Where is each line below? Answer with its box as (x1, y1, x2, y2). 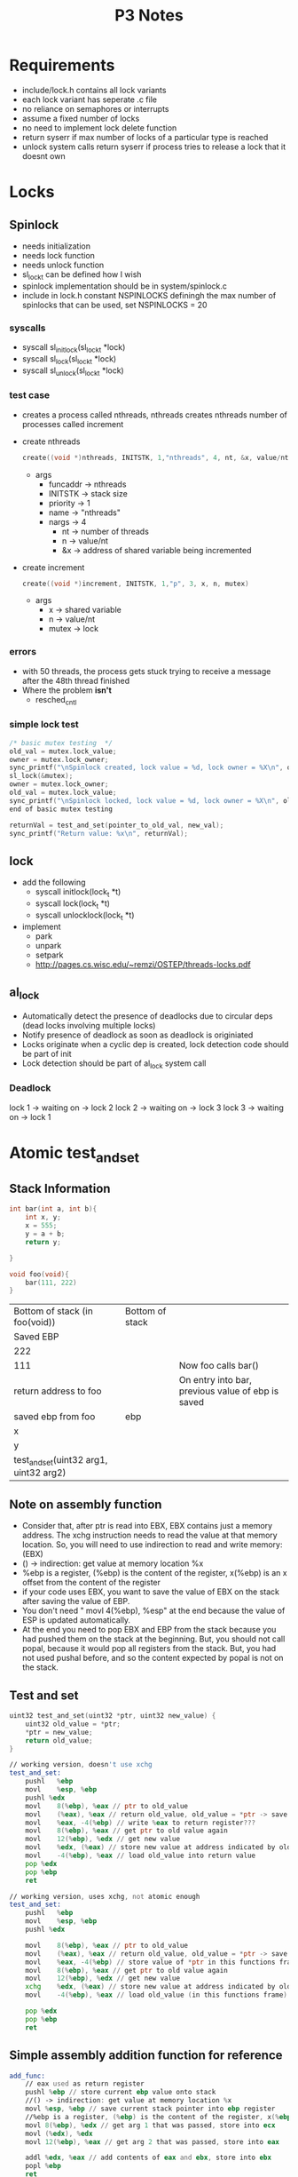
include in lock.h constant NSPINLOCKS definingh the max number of (21, 290, 277, 300)
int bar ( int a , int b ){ (9, 1204, 98, 1213)
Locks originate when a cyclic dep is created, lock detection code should (21, 1038, 289, 1049)
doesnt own (21, 150, 66, 161)
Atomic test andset (9, 1142, 140, 1166)
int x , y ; (25, 1213, 62, 1222)
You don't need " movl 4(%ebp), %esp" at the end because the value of (21, 1605, 286, 1617)
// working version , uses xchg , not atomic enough (9, 1892, 200, 1901)
